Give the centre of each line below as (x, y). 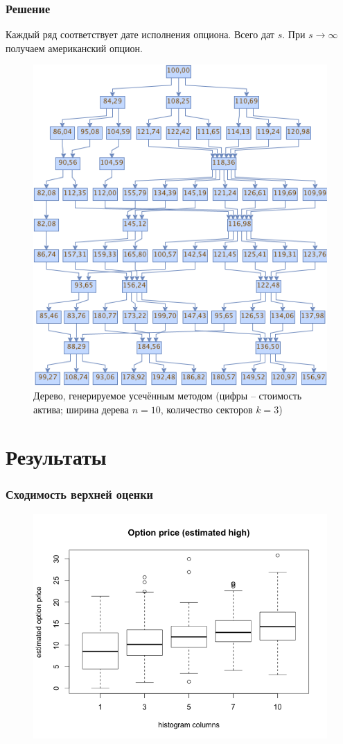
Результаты (56, 457)
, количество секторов (206, 409)
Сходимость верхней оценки (79, 494)
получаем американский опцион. (74, 48)
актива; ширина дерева (81, 409)
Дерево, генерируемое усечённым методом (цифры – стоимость (168, 395)
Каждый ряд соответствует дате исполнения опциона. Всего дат (140, 34)
